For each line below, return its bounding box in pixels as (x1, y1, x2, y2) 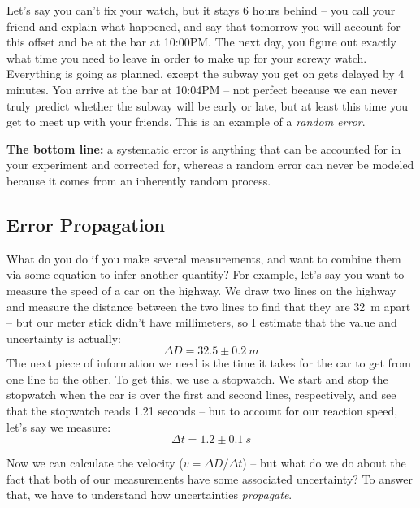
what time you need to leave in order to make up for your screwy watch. (6, 49, 367, 66)
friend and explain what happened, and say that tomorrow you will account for (6, 17, 401, 34)
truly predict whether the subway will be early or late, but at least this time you (6, 97, 408, 114)
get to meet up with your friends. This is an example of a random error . (6, 113, 366, 130)
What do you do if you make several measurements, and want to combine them (6, 250, 401, 267)
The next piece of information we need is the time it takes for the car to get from (6, 354, 412, 371)
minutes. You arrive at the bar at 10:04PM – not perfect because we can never (6, 80, 398, 98)
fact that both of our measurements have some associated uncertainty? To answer (6, 470, 413, 487)
